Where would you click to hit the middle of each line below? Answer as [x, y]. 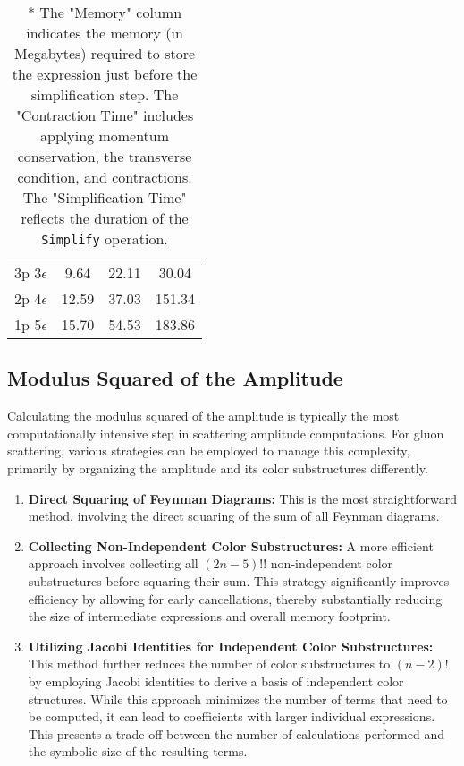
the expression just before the [105, 74]
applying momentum [105, 136]
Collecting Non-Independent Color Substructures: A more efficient [231, 545]
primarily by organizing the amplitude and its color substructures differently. [218, 468]
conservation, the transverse [105, 156]
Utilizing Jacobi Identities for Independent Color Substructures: [231, 646]
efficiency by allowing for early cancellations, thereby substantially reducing [235, 598]
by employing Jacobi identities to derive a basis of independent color [216, 681]
